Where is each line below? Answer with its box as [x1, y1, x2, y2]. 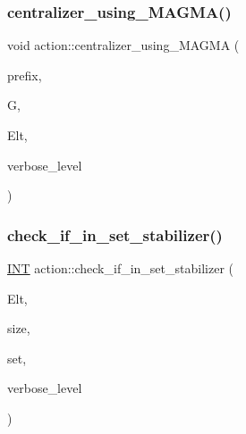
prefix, [7, 65, 42, 84]
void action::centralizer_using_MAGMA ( [7, 36, 240, 54]
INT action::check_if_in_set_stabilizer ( [7, 259, 233, 277]
